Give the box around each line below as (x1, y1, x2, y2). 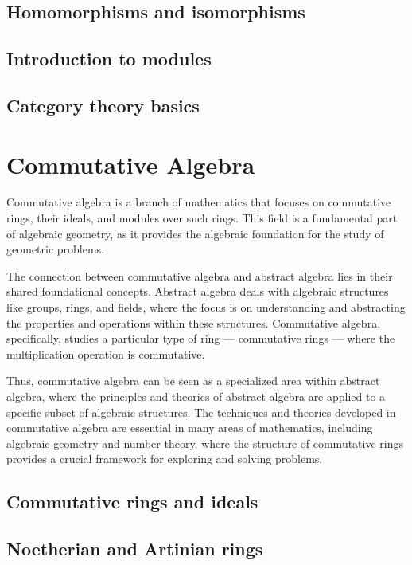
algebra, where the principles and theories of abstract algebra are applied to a (6, 388, 386, 404)
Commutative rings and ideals (6, 489, 258, 514)
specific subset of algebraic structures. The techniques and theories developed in (6, 403, 396, 420)
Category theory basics (6, 92, 200, 117)
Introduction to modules (6, 46, 212, 71)
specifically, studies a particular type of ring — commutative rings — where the (6, 330, 395, 347)
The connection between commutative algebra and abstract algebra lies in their (6, 267, 393, 284)
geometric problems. (6, 241, 105, 257)
